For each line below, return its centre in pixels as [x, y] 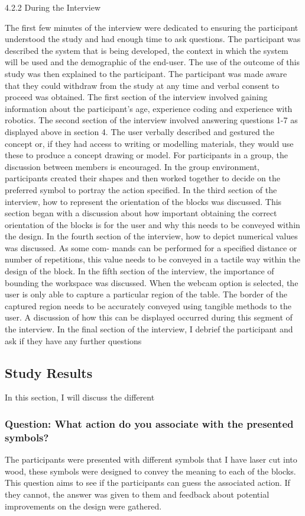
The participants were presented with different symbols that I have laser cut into [151, 459]
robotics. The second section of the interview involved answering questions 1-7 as [151, 120]
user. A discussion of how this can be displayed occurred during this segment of [149, 317]
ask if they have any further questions [73, 340]
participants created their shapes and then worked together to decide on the [142, 178]
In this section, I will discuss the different [80, 397]
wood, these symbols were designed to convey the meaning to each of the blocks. [150, 471]
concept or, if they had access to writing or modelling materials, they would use [149, 143]
